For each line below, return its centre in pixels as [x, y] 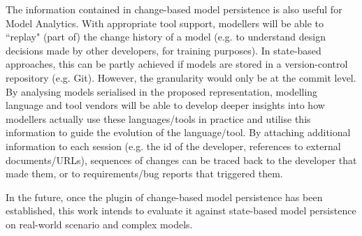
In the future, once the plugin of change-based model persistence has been [164, 197]
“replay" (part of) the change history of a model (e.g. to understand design [166, 37]
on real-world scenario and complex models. [99, 224]
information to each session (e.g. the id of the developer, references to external [173, 146]
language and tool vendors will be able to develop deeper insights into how [165, 105]
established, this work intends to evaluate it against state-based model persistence [181, 211]
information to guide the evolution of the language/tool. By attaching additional [178, 132]
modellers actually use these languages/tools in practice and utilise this [158, 118]
